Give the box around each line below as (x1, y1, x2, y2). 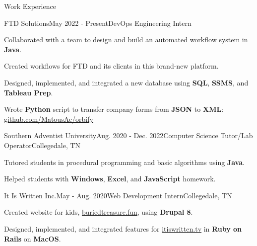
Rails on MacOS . (4, 233, 61, 244)
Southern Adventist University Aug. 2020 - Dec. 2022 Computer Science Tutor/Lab (4, 130, 253, 141)
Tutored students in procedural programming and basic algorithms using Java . (4, 157, 245, 167)
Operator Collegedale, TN (4, 140, 81, 150)
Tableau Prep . (4, 87, 53, 97)
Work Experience (4, 1, 56, 11)
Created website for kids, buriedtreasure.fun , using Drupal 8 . (4, 207, 193, 217)
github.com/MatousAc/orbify (4, 113, 93, 124)
